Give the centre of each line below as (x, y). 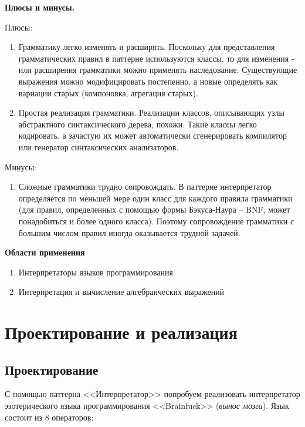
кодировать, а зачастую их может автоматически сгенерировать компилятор (152, 135)
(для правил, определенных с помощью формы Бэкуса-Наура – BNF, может (154, 209)
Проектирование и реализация (121, 332)
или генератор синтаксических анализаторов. (99, 147)
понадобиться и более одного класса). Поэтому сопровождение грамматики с (156, 221)
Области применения (45, 252)
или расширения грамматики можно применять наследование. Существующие (158, 70)
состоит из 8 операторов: (49, 417)
